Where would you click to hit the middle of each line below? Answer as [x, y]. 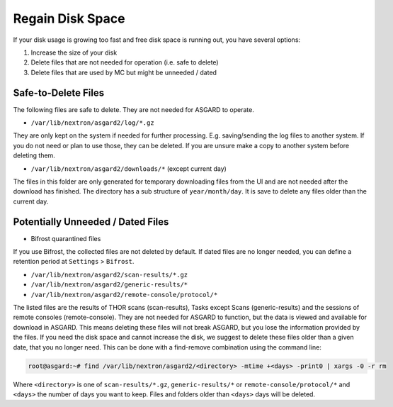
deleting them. [34, 155]
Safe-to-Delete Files [59, 93]
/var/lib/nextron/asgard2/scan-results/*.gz [109, 274]
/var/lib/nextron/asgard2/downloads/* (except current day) [129, 168]
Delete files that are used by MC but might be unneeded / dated [124, 72]
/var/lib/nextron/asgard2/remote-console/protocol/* [124, 295]
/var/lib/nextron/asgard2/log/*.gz [93, 123]
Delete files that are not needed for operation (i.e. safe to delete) [125, 62]
